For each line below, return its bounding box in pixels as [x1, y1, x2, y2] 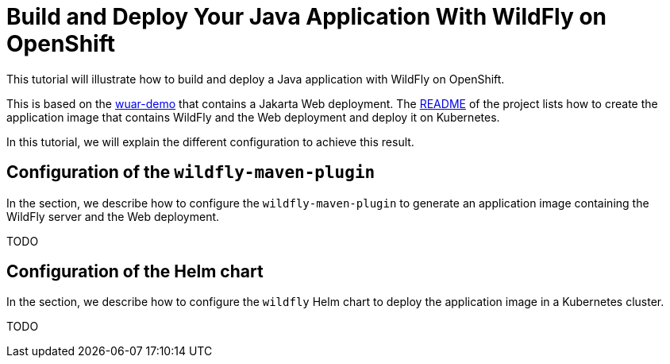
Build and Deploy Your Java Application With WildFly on [6, 3, 607, 30]
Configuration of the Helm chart [6, 261, 264, 282]
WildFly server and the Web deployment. [6, 209, 220, 223]
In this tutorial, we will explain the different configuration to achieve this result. [6, 134, 414, 149]
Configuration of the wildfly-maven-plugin [6, 162, 375, 183]
